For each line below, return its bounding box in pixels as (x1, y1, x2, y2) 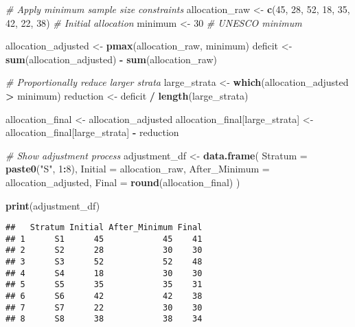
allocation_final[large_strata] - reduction (5, 125, 179, 139)
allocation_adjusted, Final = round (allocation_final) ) (5, 174, 240, 189)
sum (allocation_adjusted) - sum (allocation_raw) (5, 52, 217, 66)
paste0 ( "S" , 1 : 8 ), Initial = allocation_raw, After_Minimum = (5, 161, 270, 176)
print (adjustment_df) (5, 198, 100, 212)
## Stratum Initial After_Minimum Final (5, 223, 203, 233)
